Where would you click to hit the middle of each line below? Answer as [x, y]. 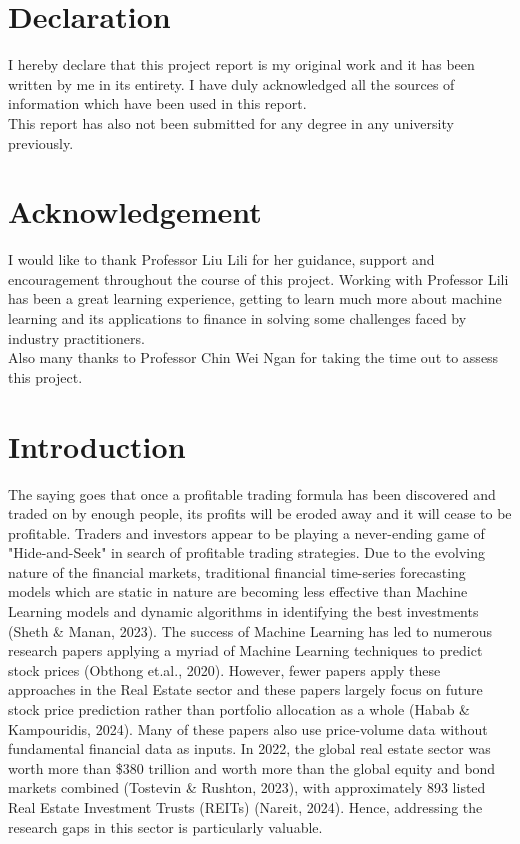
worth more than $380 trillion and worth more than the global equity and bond [252, 767]
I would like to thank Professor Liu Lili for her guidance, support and [221, 259]
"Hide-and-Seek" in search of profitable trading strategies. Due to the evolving [246, 552]
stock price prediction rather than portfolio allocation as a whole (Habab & [239, 709]
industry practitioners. [76, 337]
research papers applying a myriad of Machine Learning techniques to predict [245, 650]
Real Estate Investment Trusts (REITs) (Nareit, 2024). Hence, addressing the [245, 807]
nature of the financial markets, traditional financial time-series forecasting [237, 571]
